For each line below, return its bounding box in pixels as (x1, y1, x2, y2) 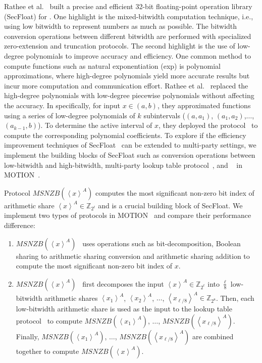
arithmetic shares (44, 292, 98, 303)
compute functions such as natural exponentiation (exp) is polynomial (4, 60, 221, 71)
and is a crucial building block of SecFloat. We (98, 200, 243, 210)
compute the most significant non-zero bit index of (16, 260, 173, 271)
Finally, (16, 331, 39, 341)
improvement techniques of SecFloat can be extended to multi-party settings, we (4, 140, 256, 150)
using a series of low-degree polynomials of (4, 110, 135, 120)
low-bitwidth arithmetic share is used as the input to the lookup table (16, 303, 232, 314)
